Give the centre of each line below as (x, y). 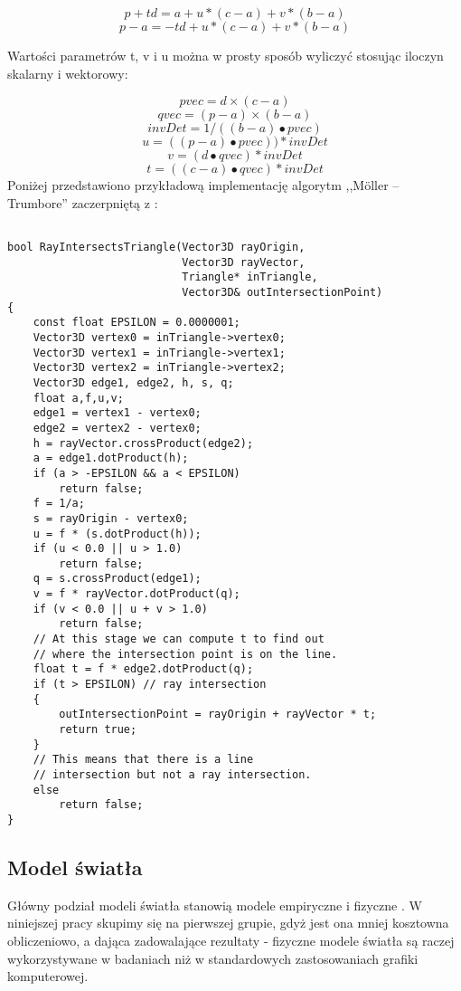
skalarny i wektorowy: (68, 73)
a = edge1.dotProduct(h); (111, 458)
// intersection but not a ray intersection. (172, 775)
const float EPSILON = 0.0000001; (136, 323)
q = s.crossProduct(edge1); (117, 579)
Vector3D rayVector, (244, 262)
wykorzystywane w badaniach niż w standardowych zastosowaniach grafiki (213, 958)
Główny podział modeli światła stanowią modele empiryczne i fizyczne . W (215, 905)
